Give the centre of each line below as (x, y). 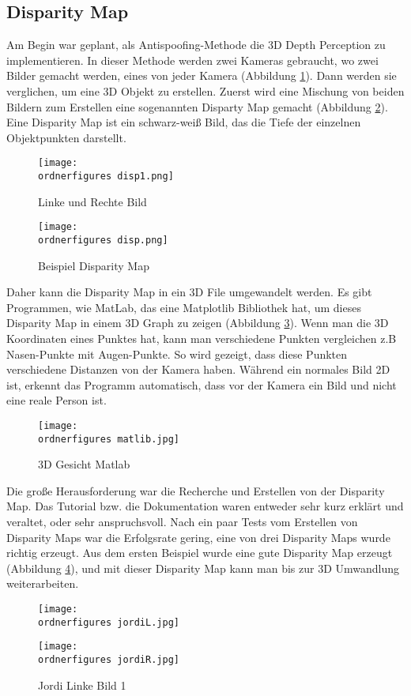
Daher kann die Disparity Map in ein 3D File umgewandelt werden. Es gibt (189, 292)
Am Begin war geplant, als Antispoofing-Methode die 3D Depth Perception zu (196, 45)
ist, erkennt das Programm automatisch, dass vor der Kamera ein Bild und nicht (202, 384)
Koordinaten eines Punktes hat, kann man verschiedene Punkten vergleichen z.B (202, 338)
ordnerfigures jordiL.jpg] (109, 622)
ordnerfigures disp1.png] (106, 177)
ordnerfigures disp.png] (103, 240)
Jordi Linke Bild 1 (82, 685)
